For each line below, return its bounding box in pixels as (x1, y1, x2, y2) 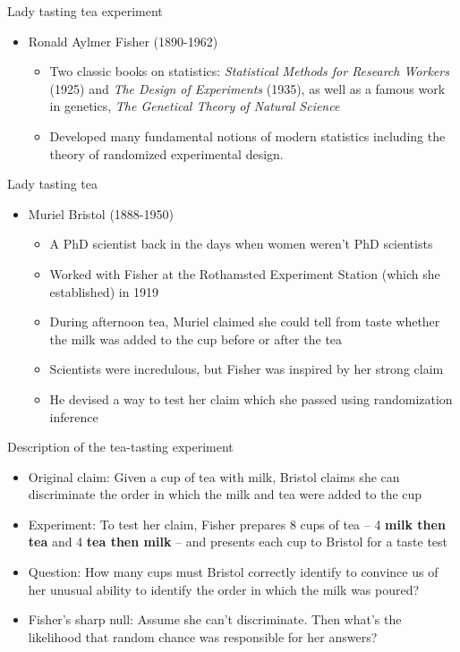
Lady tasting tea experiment (7, 2, 163, 20)
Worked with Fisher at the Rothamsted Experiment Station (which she (49, 264, 440, 283)
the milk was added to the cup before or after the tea (49, 329, 343, 348)
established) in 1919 (49, 282, 159, 301)
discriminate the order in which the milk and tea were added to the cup (28, 485, 422, 504)
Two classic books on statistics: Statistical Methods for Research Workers (49, 62, 449, 80)
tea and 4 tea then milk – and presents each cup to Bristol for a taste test (28, 532, 448, 551)
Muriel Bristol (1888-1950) (28, 204, 174, 223)
